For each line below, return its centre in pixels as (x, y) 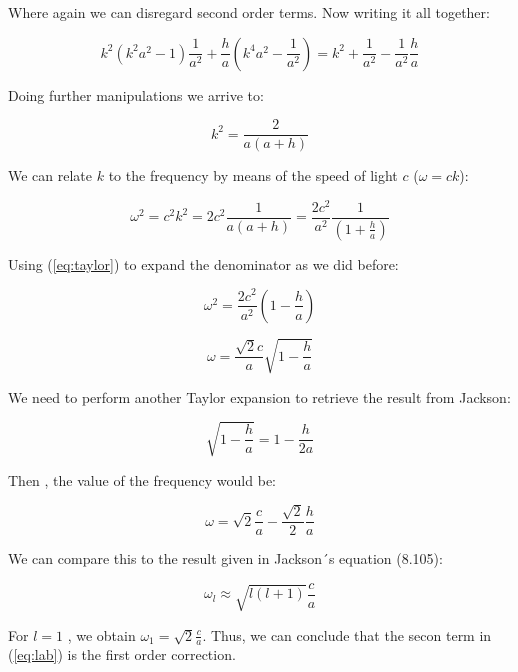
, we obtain (101, 634)
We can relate (50, 175)
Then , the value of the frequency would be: (142, 479)
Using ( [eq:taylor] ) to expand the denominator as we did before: (203, 263)
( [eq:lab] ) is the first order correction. (122, 654)
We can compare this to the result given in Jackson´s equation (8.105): (225, 558)
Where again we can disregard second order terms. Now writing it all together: (249, 12)
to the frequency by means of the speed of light (253, 175)
